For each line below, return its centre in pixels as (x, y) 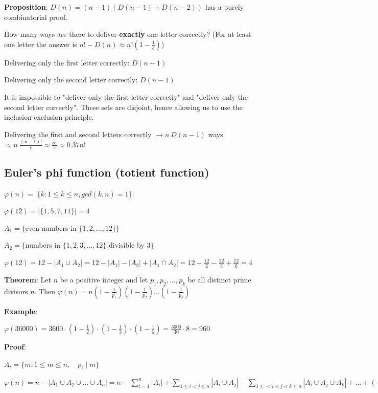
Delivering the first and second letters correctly (78, 134)
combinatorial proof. (36, 17)
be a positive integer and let (104, 279)
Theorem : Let (28, 279)
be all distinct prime (219, 279)
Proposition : (26, 7)
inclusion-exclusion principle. (49, 117)
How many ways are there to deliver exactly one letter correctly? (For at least (128, 34)
